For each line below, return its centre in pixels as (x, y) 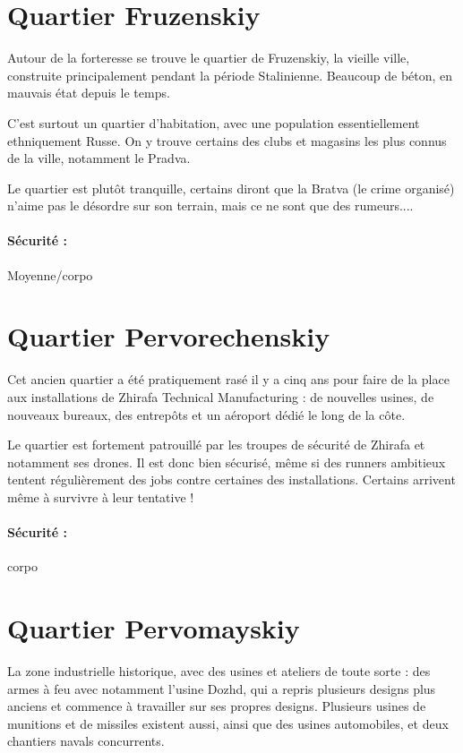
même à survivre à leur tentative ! (101, 496)
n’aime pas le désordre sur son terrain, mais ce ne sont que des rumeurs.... (210, 205)
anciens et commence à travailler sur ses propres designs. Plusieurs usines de (217, 706)
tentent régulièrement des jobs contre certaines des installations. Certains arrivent (231, 479)
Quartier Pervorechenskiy (169, 336)
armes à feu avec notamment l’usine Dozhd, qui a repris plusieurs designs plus (222, 688)
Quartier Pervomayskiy (154, 628)
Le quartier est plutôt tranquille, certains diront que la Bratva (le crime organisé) (231, 188)
